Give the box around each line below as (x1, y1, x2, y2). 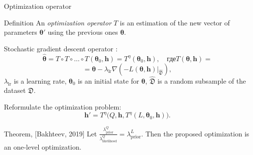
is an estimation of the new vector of (120, 17, 230, 27)
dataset (4, 85, 26, 95)
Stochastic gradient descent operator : (4, 43, 118, 53)
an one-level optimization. (4, 141, 81, 152)
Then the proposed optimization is (145, 128, 250, 138)
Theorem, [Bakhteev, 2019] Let (4, 128, 97, 138)
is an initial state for (77, 75, 139, 86)
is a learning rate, (14, 75, 67, 86)
